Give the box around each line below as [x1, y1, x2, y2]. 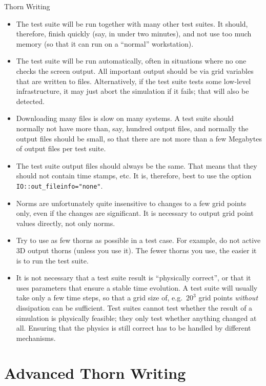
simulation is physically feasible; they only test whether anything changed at [16, 312, 257, 323]
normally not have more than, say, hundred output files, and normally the [16, 123, 249, 133]
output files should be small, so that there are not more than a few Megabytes [16, 133, 262, 144]
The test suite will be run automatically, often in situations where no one [16, 55, 247, 66]
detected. [16, 95, 45, 106]
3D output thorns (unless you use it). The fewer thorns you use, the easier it [16, 245, 257, 255]
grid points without [198, 292, 258, 303]
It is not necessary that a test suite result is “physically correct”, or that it [16, 272, 251, 283]
